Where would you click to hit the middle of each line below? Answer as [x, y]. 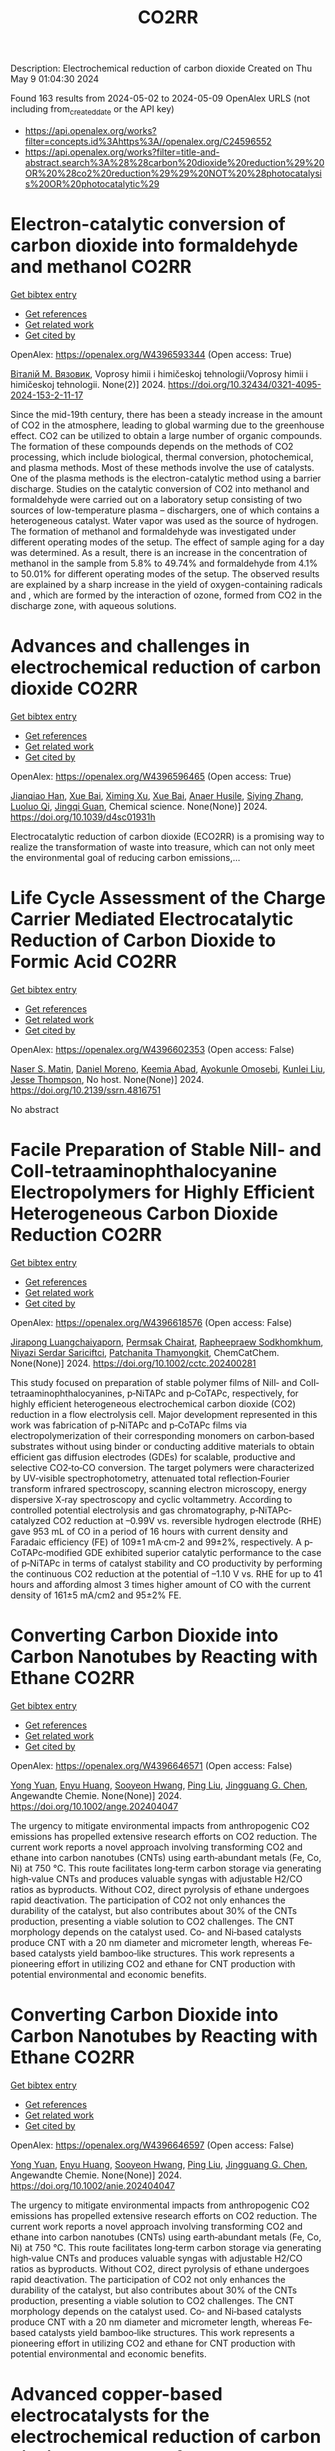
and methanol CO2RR [101, 267]
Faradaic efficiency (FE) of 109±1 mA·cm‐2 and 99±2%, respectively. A [156, 1542]
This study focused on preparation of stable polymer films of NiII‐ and [154, 1382]
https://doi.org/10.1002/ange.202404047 [94, 1806]
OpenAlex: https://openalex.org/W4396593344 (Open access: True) [151, 354]
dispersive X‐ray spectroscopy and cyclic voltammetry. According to [151, 1499]
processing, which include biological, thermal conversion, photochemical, [162, 457]
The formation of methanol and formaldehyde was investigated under [153, 531]
